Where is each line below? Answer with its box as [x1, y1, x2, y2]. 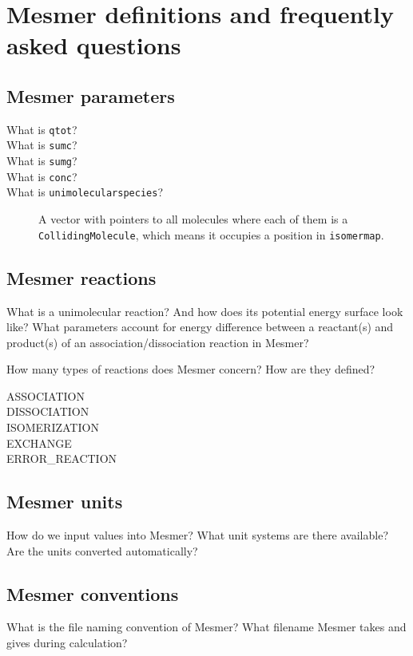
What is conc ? [6, 168, 77, 184]
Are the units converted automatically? [6, 542, 198, 559]
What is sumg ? [6, 152, 77, 169]
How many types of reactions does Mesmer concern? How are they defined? [6, 361, 375, 377]
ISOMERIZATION [6, 419, 99, 436]
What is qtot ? [6, 121, 77, 137]
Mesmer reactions [6, 265, 157, 290]
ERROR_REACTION [6, 450, 117, 467]
